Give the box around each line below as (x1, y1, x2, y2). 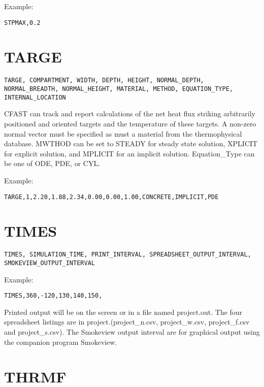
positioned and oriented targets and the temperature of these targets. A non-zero (4, 118, 256, 128)
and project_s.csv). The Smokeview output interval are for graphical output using (4, 327, 260, 337)
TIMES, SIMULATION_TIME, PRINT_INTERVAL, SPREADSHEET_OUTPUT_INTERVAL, (4, 251, 251, 259)
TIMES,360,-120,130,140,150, (4, 292, 103, 300)
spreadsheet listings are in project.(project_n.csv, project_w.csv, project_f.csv (4, 316, 250, 327)
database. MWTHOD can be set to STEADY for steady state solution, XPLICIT (4, 138, 258, 149)
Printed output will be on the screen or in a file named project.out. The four (4, 306, 243, 317)
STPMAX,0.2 (4, 19, 41, 26)
